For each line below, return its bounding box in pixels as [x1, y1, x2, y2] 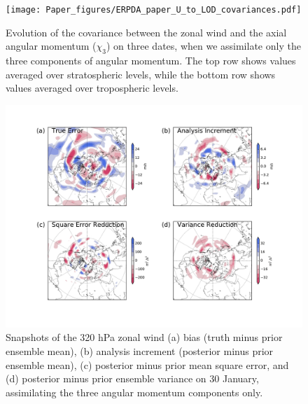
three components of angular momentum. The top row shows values [6, 53, 296, 68]
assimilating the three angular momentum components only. [6, 384, 263, 399]
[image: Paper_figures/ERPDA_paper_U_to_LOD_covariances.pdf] [6, 5, 302, 15]
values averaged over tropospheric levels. [6, 81, 178, 95]
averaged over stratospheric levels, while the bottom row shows [6, 67, 276, 81]
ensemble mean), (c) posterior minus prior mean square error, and [6, 357, 289, 372]
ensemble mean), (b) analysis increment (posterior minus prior [6, 344, 274, 358]
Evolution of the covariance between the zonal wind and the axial [6, 25, 287, 39]
